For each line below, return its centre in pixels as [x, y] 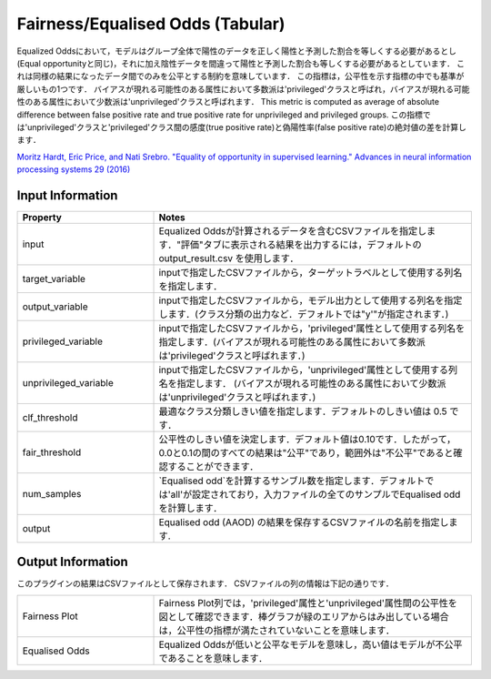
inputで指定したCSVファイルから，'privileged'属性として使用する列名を [312, 328]
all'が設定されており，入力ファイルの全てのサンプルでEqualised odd [316, 494]
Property [42, 217]
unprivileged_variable [68, 382]
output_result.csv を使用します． [229, 258]
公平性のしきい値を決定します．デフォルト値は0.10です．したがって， [307, 439]
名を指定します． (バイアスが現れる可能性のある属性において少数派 [302, 383]
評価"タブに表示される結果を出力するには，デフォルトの [301, 244]
